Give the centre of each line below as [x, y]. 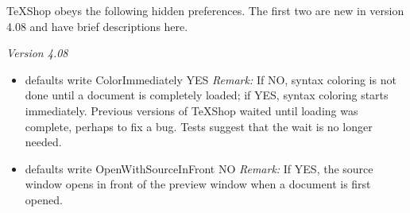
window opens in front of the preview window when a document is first [198, 184]
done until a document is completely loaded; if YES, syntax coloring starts [207, 95]
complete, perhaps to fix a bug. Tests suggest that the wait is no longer [199, 126]
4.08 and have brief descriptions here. [97, 26]
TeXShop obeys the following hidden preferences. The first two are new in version [205, 10]
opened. [44, 199]
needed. [43, 142]
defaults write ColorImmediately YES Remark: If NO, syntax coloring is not [211, 79]
